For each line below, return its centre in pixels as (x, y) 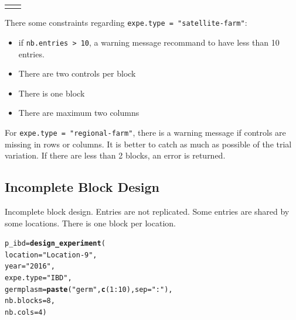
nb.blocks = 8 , (30, 301)
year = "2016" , (30, 266)
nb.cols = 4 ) (26, 313)
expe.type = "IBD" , (38, 278)
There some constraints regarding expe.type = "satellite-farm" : (126, 23)
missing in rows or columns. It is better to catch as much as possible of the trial (148, 144)
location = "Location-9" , (51, 255)
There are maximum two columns (79, 113)
